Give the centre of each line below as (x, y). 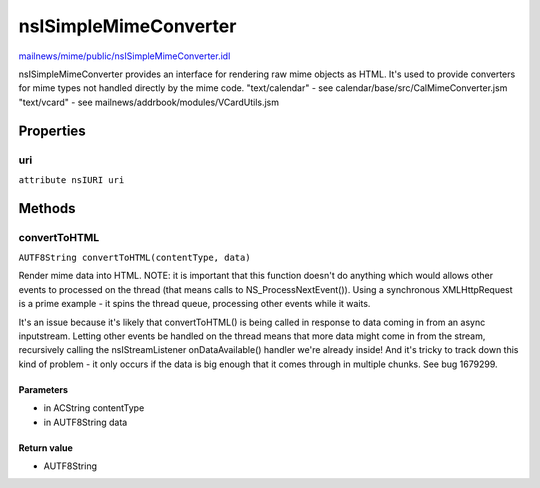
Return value (46, 447)
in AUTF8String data (85, 422)
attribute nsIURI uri (71, 179)
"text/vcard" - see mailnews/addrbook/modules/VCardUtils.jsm (149, 102)
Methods (47, 208)
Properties (52, 130)
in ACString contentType (94, 408)
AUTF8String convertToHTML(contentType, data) (134, 258)
